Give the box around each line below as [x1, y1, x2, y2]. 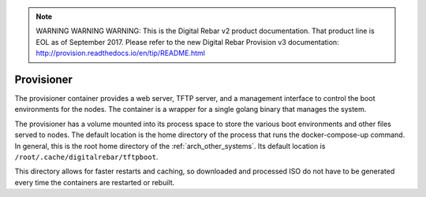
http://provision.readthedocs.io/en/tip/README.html [35, 48, 205, 58]
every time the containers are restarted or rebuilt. [14, 177, 175, 187]
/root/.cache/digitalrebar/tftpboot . [14, 152, 159, 162]
